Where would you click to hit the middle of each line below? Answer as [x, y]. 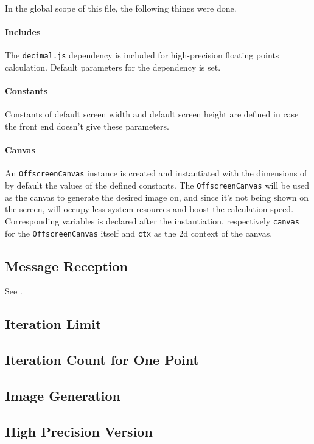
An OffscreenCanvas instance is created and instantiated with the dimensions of [156, 173]
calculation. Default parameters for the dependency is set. [113, 67]
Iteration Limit [53, 324]
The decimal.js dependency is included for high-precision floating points [142, 55]
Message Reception [66, 265]
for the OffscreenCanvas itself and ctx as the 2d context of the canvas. [139, 233]
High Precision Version [79, 431]
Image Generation [63, 395]
